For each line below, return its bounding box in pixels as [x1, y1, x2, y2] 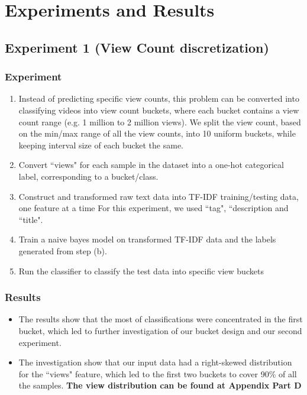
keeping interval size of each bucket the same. [18, 138, 183, 151]
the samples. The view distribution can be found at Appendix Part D [18, 379, 302, 391]
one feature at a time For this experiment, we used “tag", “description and [18, 202, 289, 214]
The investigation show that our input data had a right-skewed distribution [18, 356, 292, 368]
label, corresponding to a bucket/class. [18, 170, 159, 182]
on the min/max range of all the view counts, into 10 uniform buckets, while [18, 127, 296, 140]
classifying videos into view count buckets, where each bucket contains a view [18, 103, 299, 116]
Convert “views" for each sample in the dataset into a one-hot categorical [18, 158, 284, 171]
